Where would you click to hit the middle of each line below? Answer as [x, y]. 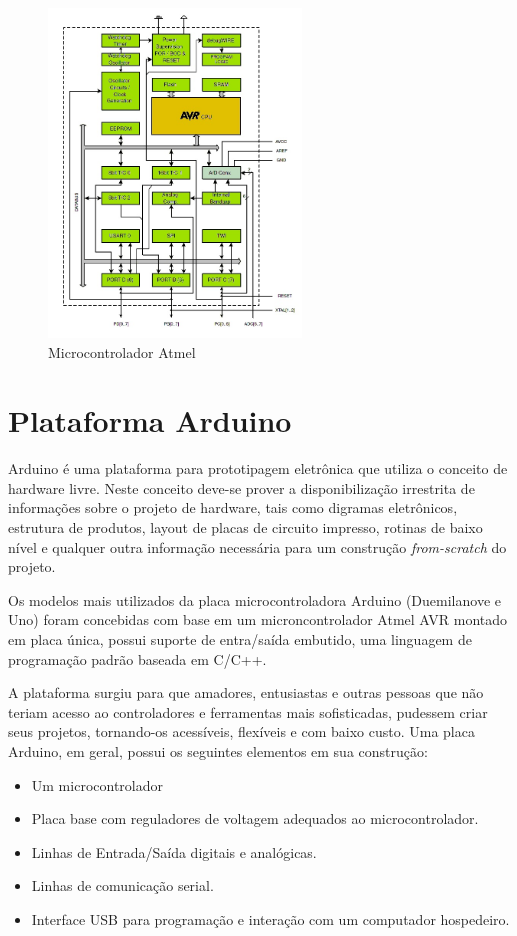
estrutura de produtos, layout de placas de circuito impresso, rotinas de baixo [245, 527]
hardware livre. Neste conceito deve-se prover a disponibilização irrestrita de [241, 487]
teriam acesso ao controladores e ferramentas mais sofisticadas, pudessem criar [248, 711]
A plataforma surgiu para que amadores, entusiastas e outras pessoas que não [246, 692]
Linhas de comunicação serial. [122, 885]
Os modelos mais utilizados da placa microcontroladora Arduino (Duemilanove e [254, 599]
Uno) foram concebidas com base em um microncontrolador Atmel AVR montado [258, 619]
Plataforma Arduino [150, 420]
